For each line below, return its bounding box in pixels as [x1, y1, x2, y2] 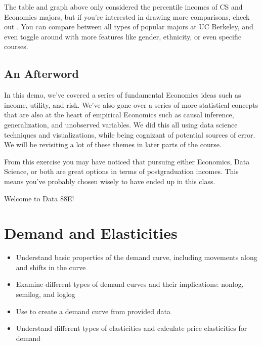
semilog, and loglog [16, 289, 75, 299]
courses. [4, 41, 28, 52]
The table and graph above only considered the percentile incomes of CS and [4, 2, 243, 12]
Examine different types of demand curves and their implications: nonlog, [16, 279, 244, 289]
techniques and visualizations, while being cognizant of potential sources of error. [4, 129, 255, 140]
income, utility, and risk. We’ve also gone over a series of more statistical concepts [4, 99, 258, 110]
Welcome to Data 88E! [4, 193, 74, 203]
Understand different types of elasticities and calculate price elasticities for [16, 323, 247, 333]
